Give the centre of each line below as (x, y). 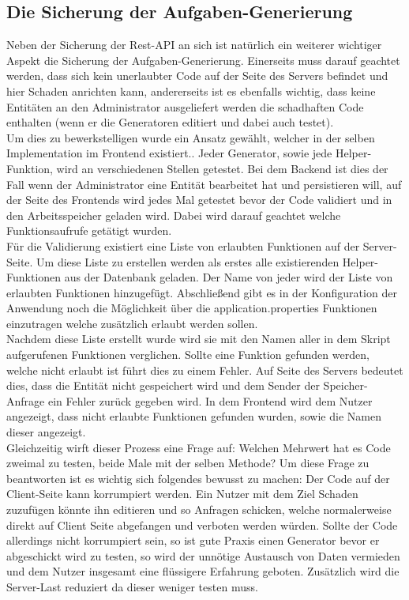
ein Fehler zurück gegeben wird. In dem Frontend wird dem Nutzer (210, 400)
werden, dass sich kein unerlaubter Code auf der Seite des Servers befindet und (197, 75)
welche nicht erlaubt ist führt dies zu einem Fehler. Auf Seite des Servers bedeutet (205, 370)
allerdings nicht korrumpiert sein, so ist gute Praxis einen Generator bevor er (193, 540)
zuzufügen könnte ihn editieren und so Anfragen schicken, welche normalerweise (199, 509)
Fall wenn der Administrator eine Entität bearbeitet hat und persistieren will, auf (204, 184)
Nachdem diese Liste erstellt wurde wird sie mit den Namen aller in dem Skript (199, 339)
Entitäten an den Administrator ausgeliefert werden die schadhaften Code (185, 106)
